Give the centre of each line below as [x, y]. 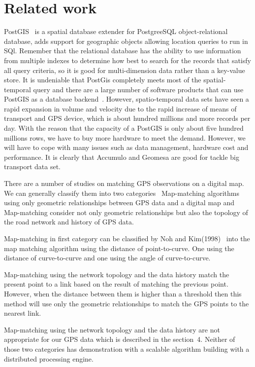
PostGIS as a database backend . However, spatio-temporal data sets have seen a [127, 99]
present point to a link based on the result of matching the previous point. [116, 284]
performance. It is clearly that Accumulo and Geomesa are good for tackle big [122, 157]
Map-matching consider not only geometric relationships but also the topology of [126, 212]
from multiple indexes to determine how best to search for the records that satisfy [127, 60]
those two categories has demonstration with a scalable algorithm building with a [127, 349]
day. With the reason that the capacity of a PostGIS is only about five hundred [124, 128]
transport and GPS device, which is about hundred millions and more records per [127, 118]
